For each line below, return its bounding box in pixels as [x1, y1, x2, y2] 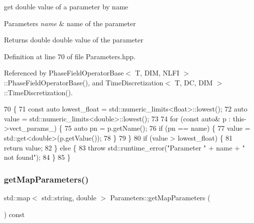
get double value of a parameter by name [4, 1, 128, 11]
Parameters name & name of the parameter [4, 18, 136, 28]
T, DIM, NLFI [135, 68, 179, 78]
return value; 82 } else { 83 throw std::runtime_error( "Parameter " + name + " [4, 142, 245, 152]
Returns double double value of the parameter [4, 35, 143, 45]
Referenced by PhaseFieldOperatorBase [4, 68, 124, 78]
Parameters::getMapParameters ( [110, 192, 211, 202]
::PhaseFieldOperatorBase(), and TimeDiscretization [4, 77, 164, 87]
